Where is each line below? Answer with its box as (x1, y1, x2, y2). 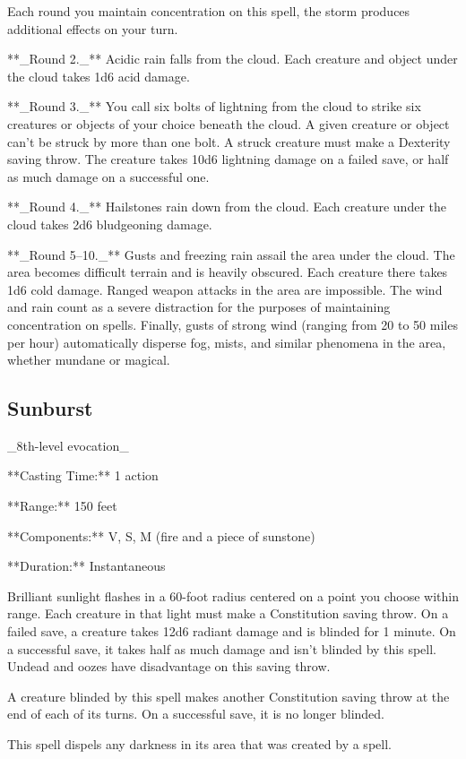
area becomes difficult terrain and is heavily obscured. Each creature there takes (7, 263, 448, 281)
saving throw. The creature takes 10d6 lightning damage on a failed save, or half (7, 150, 449, 168)
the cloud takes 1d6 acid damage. (7, 66, 190, 85)
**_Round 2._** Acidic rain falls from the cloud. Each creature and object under (7, 49, 458, 68)
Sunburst (7, 394, 93, 422)
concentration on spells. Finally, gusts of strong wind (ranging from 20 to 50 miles (7, 315, 458, 333)
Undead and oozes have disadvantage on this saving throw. (7, 657, 331, 676)
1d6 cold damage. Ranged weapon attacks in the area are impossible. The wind (7, 280, 443, 298)
